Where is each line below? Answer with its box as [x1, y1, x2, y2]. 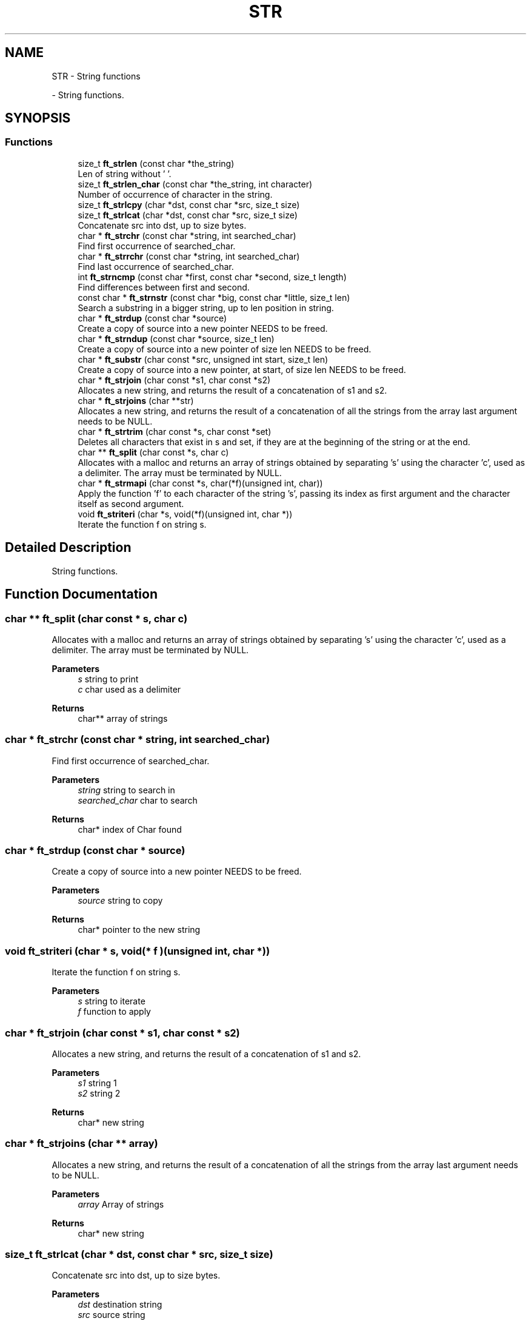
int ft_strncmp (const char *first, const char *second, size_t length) [78, 271, 347, 282]
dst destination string [78, 1299, 162, 1310]
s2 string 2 [78, 1087, 121, 1098]
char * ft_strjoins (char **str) [78, 395, 194, 406]
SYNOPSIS [5, 110, 71, 126]
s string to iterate [78, 996, 145, 1007]
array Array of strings [78, 1198, 164, 1209]
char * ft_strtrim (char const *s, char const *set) [78, 426, 272, 437]
